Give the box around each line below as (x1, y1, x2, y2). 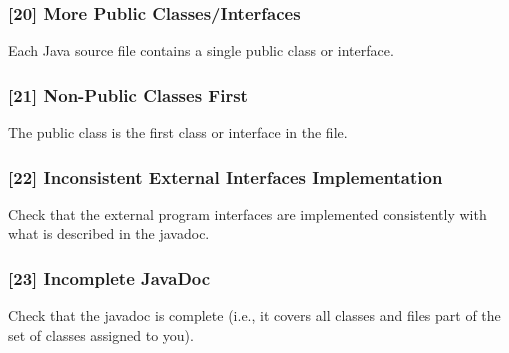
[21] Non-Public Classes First (8, 82, 248, 107)
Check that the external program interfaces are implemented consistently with (8, 203, 487, 224)
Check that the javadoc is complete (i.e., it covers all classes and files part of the (8, 305, 501, 326)
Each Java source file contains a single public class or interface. (8, 40, 394, 61)
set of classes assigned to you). (8, 324, 194, 345)
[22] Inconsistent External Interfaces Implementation (8, 164, 443, 189)
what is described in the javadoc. (8, 223, 210, 244)
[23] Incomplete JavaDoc (8, 265, 211, 290)
